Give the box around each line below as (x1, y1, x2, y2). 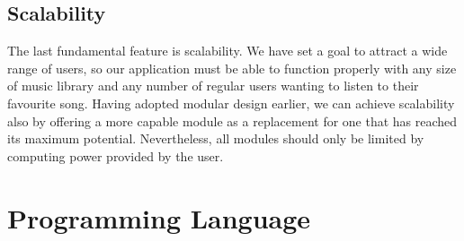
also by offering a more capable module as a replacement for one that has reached (7, 111, 458, 130)
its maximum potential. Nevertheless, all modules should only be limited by (7, 129, 424, 148)
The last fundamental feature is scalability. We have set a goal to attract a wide (7, 41, 448, 60)
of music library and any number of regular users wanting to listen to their (7, 76, 419, 95)
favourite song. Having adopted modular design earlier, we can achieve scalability (7, 93, 455, 112)
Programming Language (7, 199, 311, 236)
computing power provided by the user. (7, 146, 224, 165)
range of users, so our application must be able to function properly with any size (7, 58, 457, 77)
